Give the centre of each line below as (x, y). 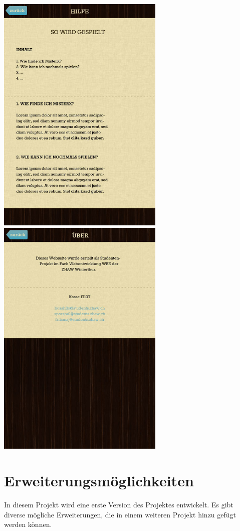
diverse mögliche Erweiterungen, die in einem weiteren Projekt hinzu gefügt (120, 514)
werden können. (28, 524)
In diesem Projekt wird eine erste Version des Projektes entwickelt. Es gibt (119, 505)
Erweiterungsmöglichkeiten (99, 481)
